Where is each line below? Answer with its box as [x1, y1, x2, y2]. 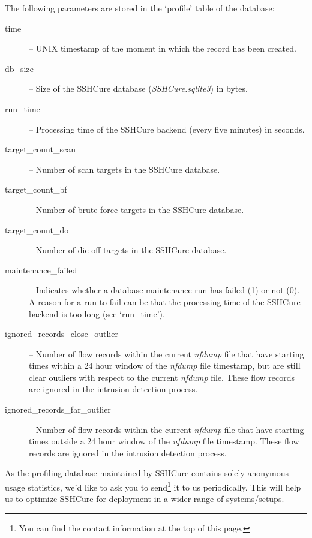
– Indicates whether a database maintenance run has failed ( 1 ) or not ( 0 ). [29, 284, 300, 296]
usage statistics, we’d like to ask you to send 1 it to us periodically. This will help [5, 479, 301, 493]
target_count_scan [5, 143, 76, 155]
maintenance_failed [5, 263, 77, 276]
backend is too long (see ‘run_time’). [29, 307, 165, 320]
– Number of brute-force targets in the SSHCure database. [29, 203, 244, 215]
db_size [5, 62, 34, 74]
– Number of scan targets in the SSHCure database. [29, 163, 220, 175]
